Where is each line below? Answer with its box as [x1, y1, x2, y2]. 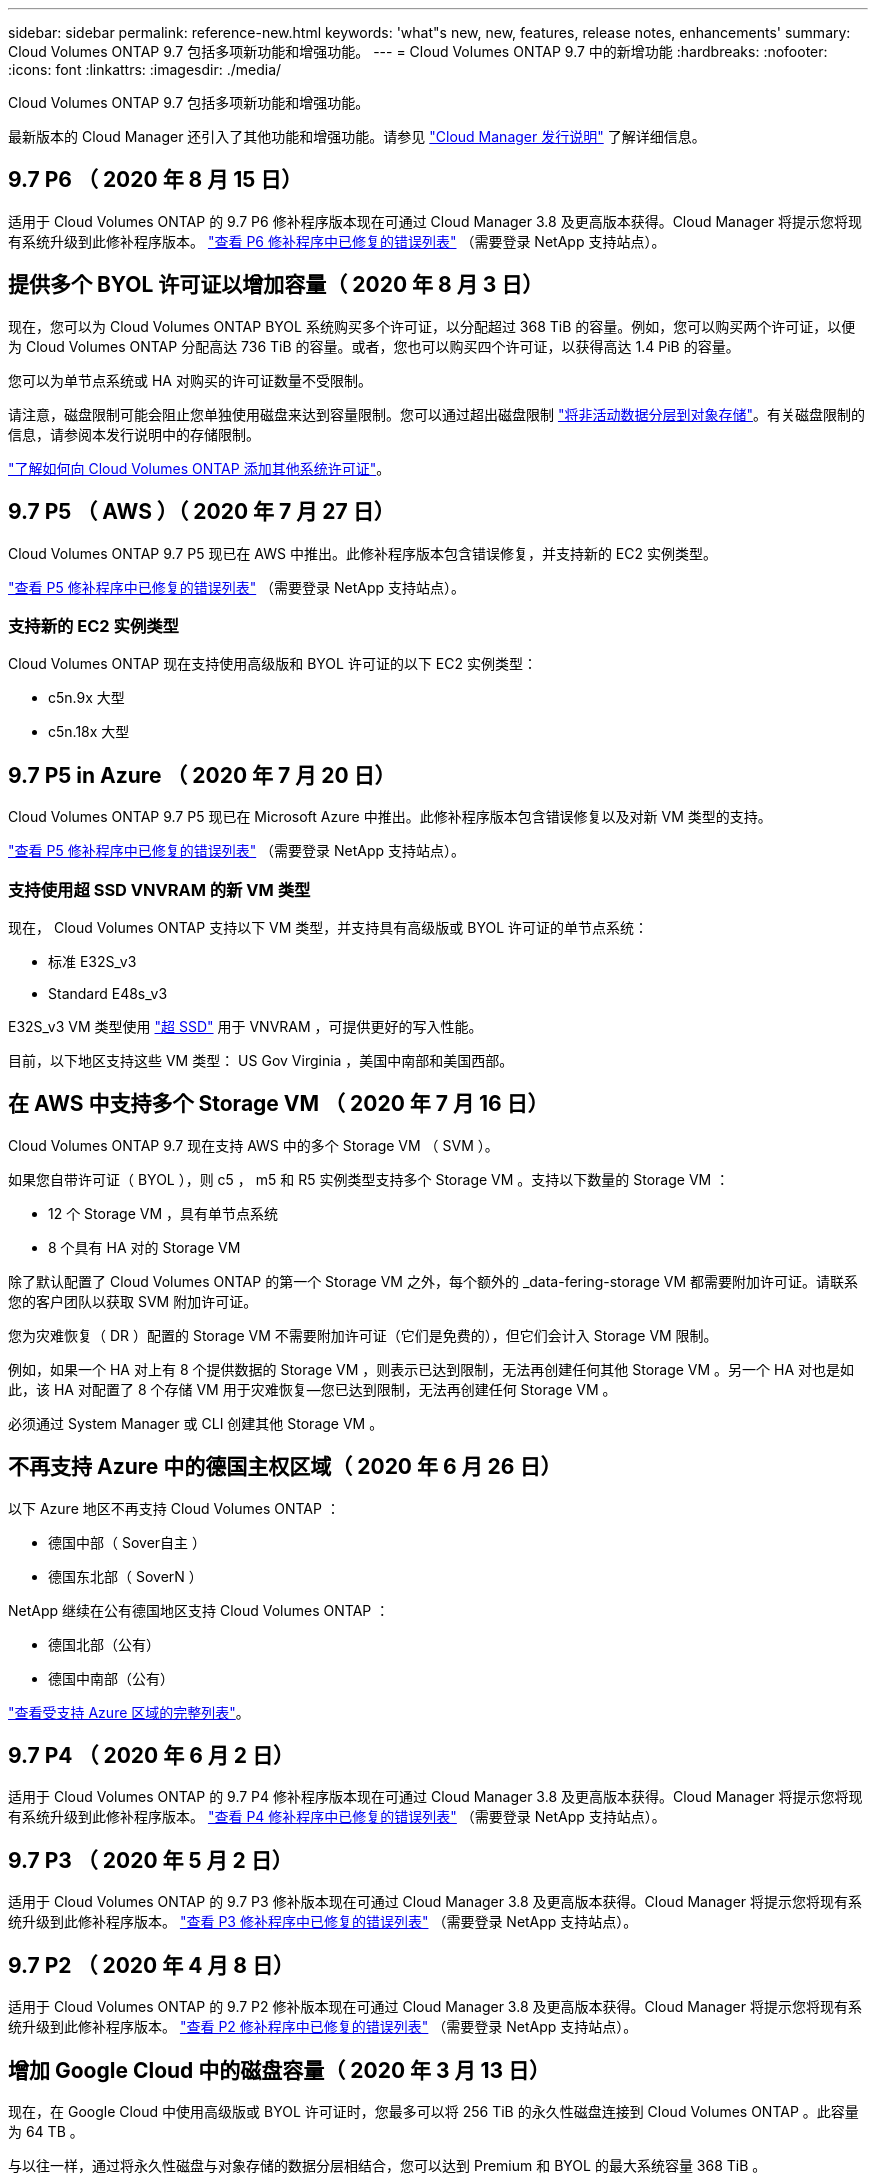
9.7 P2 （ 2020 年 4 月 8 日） [8, 1952, 294, 1978]
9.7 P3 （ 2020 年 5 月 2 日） [8, 1847, 293, 1873]
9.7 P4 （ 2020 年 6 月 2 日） [8, 1742, 294, 1768]
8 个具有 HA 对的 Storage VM [48, 1238, 241, 1256]
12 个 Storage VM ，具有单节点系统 [48, 1204, 278, 1222]
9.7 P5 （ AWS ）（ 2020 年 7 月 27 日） [8, 499, 395, 525]
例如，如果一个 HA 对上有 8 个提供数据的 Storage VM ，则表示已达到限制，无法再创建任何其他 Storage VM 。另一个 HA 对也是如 [8, 1360, 855, 1378]
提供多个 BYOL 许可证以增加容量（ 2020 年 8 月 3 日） [8, 272, 544, 298]
